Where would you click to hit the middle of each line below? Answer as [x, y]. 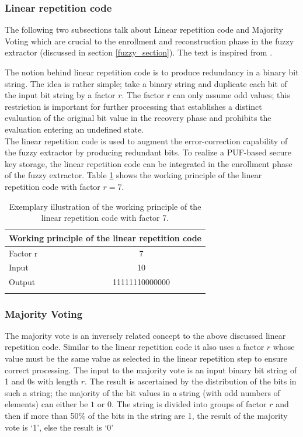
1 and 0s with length [42, 381]
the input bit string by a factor [60, 95]
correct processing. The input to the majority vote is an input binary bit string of [151, 370]
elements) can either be [46, 404]
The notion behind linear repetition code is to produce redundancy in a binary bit [152, 72]
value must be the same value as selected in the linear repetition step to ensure [146, 358]
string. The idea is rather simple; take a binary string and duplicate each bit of [146, 83]
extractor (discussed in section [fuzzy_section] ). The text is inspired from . [139, 52]
